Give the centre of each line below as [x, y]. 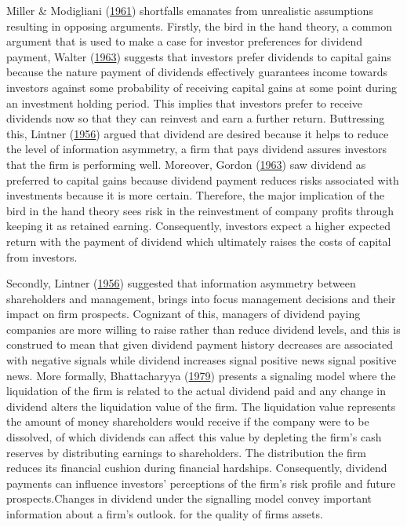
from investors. [42, 256]
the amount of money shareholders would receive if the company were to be [188, 421]
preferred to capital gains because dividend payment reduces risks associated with [203, 179]
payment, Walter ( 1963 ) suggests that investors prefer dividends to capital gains [199, 56]
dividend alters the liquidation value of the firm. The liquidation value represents [201, 406]
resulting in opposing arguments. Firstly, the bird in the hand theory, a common [199, 26]
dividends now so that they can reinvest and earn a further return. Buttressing [196, 118]
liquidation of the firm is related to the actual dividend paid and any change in [196, 391]
